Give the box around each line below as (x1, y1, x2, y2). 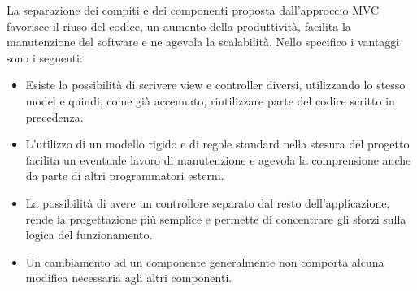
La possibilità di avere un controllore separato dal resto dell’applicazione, (25, 194, 390, 211)
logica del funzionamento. (25, 226, 153, 243)
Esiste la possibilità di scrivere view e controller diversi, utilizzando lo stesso (25, 76, 406, 93)
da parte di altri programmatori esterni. (25, 167, 224, 184)
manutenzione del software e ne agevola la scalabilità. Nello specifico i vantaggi (7, 33, 400, 50)
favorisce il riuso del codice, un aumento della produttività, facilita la (7, 17, 351, 34)
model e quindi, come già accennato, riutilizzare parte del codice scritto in (25, 92, 395, 109)
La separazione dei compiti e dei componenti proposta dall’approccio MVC (7, 2, 380, 18)
